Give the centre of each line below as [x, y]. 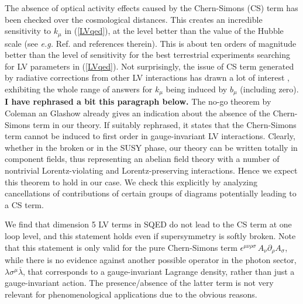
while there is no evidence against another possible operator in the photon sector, [151, 260]
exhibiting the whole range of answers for [79, 89]
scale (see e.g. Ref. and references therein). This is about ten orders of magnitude [151, 43]
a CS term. [24, 204]
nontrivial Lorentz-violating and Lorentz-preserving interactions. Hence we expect [151, 170]
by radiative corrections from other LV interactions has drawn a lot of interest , [147, 77]
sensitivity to [28, 31]
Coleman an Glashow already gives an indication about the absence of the [137, 113]
